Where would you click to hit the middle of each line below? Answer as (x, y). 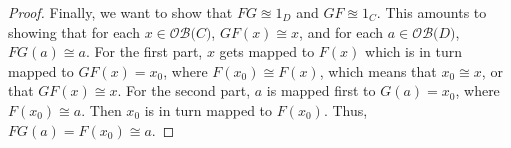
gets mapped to (267, 51)
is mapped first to (321, 90)
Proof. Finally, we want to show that (120, 12)
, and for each (341, 31)
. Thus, (345, 109)
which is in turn (413, 51)
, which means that (378, 70)
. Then (101, 109)
